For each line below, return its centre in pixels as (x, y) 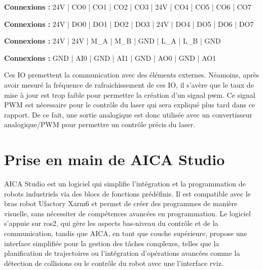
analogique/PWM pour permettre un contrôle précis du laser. (100, 124)
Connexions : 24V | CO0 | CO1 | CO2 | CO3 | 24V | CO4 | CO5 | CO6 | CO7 (128, 7)
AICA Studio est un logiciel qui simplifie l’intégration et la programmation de (125, 184)
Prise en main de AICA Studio (115, 159)
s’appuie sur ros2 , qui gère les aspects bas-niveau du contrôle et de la (111, 223)
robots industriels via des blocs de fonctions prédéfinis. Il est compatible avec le (127, 193)
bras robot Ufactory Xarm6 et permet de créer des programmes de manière (121, 203)
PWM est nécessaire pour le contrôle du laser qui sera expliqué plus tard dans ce (130, 105)
